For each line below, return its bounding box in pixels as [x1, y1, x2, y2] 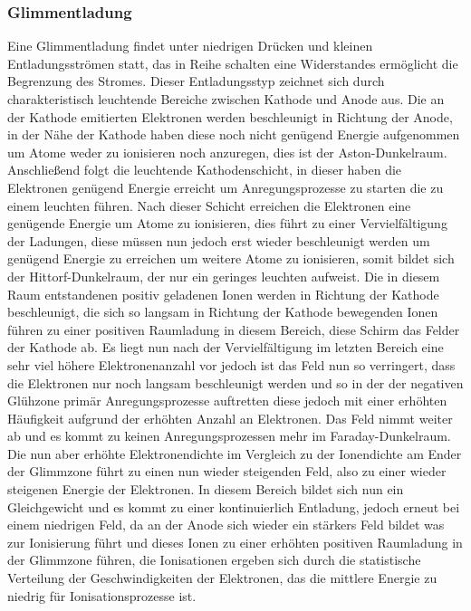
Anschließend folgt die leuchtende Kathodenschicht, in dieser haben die [7, 160, 402, 179]
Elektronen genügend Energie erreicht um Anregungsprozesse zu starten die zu [7, 177, 444, 196]
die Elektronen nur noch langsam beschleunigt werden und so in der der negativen [7, 373, 464, 392]
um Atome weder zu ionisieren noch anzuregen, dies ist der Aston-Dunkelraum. [7, 142, 447, 161]
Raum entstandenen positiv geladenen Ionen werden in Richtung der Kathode [7, 284, 439, 303]
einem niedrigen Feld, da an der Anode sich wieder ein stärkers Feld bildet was [7, 515, 445, 534]
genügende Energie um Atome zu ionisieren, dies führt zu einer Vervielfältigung [7, 214, 447, 233]
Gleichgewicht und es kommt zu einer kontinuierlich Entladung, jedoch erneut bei [7, 497, 460, 516]
